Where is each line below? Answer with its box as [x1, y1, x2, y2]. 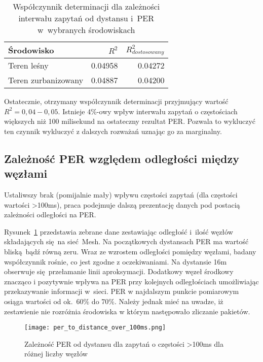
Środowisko [8, 44, 54, 56]
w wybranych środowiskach [37, 24, 135, 36]
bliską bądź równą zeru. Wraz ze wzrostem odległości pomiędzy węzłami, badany [4, 246, 256, 256]
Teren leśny [8, 59, 49, 71]
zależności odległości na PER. [4, 209, 96, 220]
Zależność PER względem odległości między [4, 150, 240, 166]
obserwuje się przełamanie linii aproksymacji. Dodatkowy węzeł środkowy [4, 266, 234, 277]
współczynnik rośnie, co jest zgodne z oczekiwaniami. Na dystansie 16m [4, 256, 227, 267]
